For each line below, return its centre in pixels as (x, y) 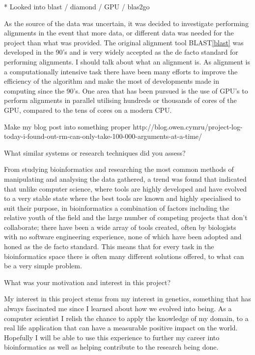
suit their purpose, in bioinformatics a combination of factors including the (117, 208)
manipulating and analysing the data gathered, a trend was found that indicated (125, 178)
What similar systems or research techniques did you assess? (95, 152)
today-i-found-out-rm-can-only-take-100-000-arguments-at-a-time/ (103, 136)
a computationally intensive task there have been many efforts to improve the (121, 71)
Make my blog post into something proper (67, 126)
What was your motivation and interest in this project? (87, 282)
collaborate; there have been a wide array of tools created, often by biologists (120, 227)
